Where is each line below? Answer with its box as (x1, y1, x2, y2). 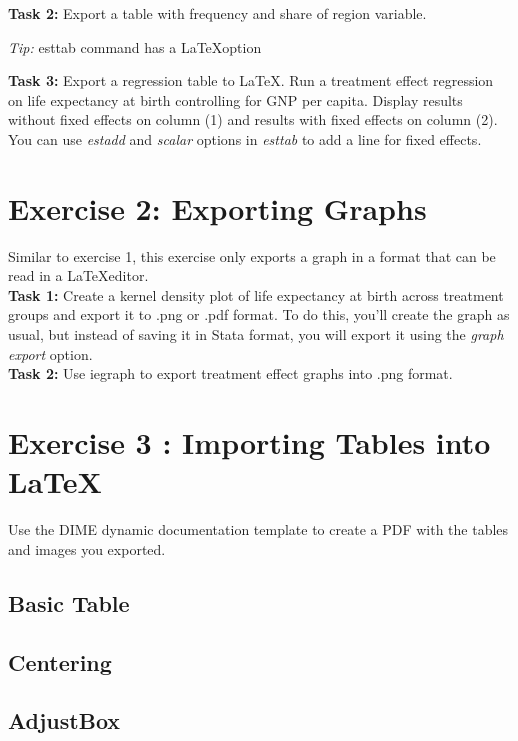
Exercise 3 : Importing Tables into (8, 422, 491, 463)
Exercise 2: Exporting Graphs (8, 187, 427, 228)
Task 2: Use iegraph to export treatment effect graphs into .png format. (8, 363, 453, 384)
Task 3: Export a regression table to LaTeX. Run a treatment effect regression (8, 70, 494, 91)
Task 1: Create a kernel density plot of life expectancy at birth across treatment (8, 284, 504, 305)
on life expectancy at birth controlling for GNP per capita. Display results (8, 89, 463, 110)
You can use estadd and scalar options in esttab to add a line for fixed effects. (8, 128, 482, 149)
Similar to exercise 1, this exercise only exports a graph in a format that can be (8, 245, 496, 266)
